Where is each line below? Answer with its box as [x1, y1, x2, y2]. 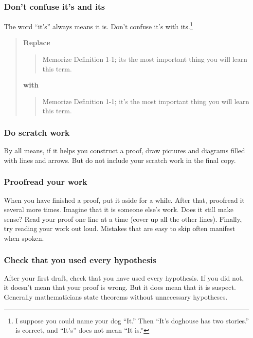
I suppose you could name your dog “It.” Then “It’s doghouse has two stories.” [15, 315, 249, 325]
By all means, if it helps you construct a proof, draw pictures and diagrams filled [4, 145, 245, 156]
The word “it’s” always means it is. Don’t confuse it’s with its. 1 [4, 20, 193, 31]
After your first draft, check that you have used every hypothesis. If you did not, [4, 272, 244, 283]
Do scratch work [4, 126, 70, 138]
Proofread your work [4, 176, 88, 188]
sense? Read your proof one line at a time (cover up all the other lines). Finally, [4, 213, 242, 224]
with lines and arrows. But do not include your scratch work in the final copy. [4, 155, 236, 165]
